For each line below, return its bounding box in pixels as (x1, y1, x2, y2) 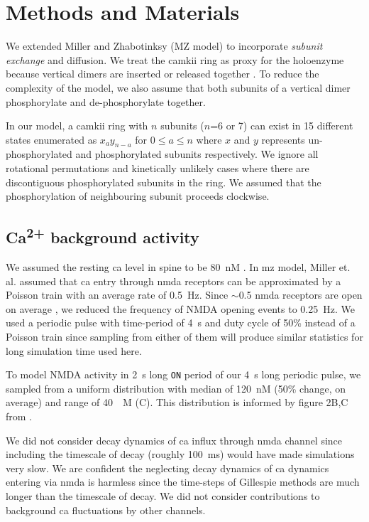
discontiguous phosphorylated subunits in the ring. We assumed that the (6, 174, 321, 189)
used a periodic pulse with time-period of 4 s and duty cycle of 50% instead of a (6, 315, 356, 330)
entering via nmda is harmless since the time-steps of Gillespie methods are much (6, 474, 360, 489)
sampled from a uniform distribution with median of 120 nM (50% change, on (6, 380, 346, 395)
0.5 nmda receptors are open (238, 287, 363, 302)
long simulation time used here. (6, 343, 142, 358)
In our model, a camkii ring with (6, 118, 148, 133)
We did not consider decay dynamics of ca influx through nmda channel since (6, 432, 343, 447)
